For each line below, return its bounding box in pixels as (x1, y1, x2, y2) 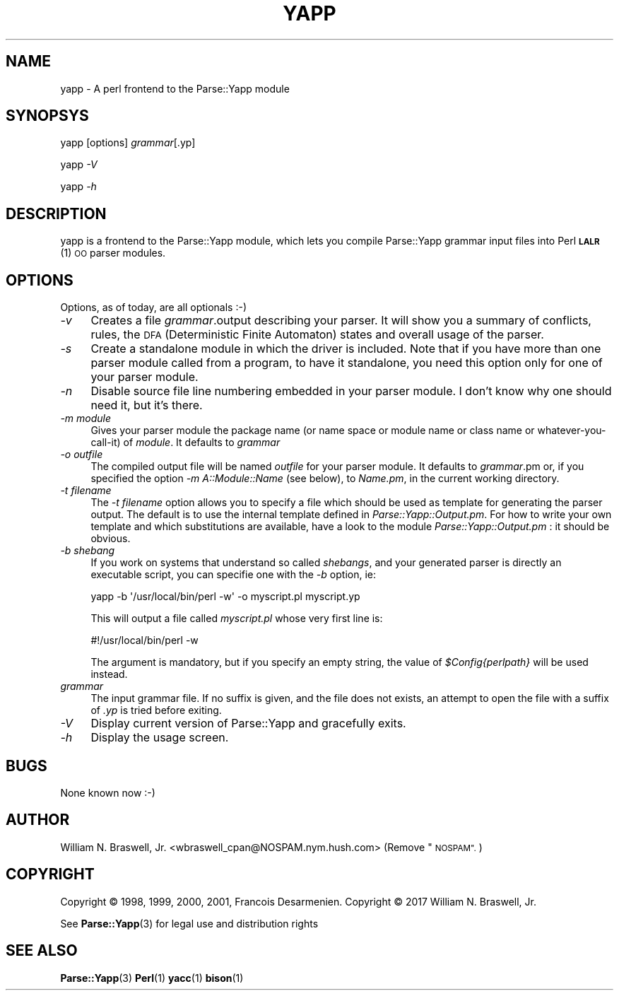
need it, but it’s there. (90, 398, 203, 413)
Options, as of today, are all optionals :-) (60, 301, 247, 314)
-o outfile (60, 448, 103, 461)
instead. (90, 668, 128, 681)
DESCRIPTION (6, 204, 107, 223)
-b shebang (60, 544, 115, 557)
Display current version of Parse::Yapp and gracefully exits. (90, 716, 406, 731)
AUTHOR (6, 811, 70, 829)
